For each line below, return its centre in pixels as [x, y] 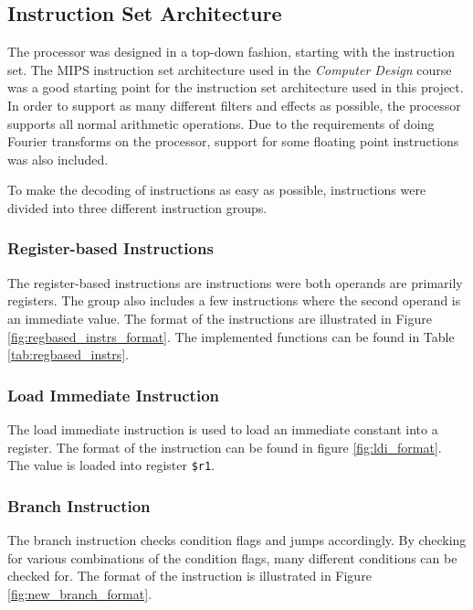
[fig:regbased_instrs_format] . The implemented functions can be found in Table [231, 336]
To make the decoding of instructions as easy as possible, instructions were [217, 190]
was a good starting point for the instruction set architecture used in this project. [236, 87]
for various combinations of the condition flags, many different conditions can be [232, 557]
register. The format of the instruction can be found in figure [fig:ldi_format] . [225, 447]
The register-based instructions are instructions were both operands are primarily [235, 282]
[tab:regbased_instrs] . [68, 354]
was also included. [58, 159]
